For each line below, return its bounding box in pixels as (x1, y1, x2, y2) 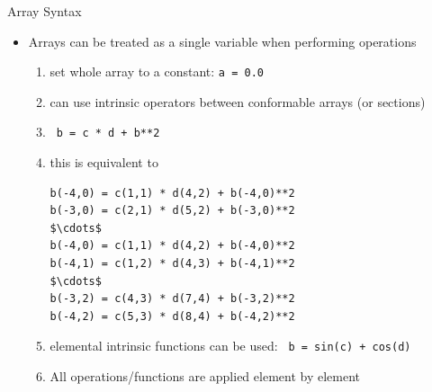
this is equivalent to (49, 153, 158, 172)
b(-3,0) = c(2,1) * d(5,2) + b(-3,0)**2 (49, 204, 295, 218)
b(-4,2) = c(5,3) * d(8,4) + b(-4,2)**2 (49, 309, 295, 323)
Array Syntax (7, 2, 82, 20)
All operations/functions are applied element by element (49, 367, 360, 386)
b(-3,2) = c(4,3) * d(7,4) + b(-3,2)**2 (49, 292, 295, 306)
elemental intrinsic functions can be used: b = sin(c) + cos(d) (49, 336, 411, 355)
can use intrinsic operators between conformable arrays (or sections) (49, 92, 426, 111)
